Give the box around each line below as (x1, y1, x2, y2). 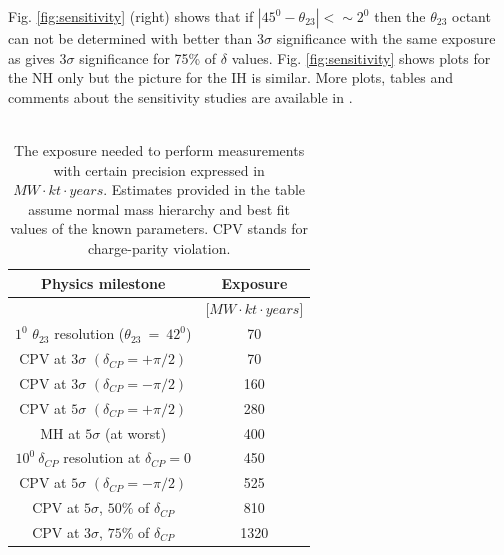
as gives (8, 47, 55, 68)
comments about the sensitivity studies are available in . (8, 86, 353, 107)
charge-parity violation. (87, 237, 231, 258)
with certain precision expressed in (53, 159, 265, 180)
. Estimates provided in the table (103, 179, 306, 200)
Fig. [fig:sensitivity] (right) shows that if (8, 6, 254, 26)
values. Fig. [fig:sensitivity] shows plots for (231, 47, 491, 68)
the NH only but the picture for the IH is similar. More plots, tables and (8, 67, 453, 88)
